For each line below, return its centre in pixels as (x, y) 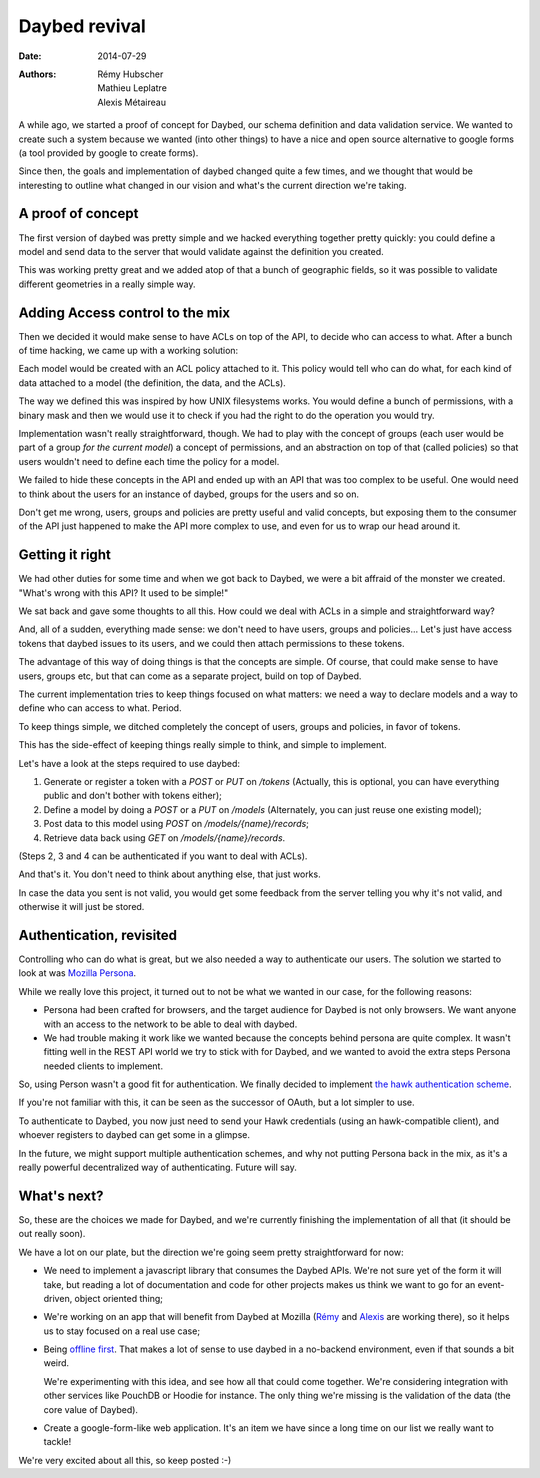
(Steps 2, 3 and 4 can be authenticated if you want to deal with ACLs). (163, 856)
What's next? (61, 1195)
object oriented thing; (119, 1298)
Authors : (37, 74)
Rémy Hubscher (130, 74)
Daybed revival (82, 26)
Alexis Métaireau (132, 102)
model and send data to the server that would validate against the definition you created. (201, 251)
